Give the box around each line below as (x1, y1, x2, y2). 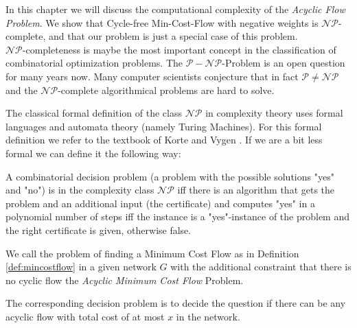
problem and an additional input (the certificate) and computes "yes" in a (5, 196, 315, 210)
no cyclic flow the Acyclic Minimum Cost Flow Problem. (5, 272, 244, 287)
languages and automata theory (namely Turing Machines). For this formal (5, 119, 322, 133)
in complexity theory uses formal (205, 106, 343, 120)
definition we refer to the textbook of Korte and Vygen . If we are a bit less (5, 132, 323, 147)
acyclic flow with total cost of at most (5, 309, 165, 323)
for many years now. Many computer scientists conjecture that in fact (5, 69, 299, 83)
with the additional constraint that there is (170, 259, 352, 274)
